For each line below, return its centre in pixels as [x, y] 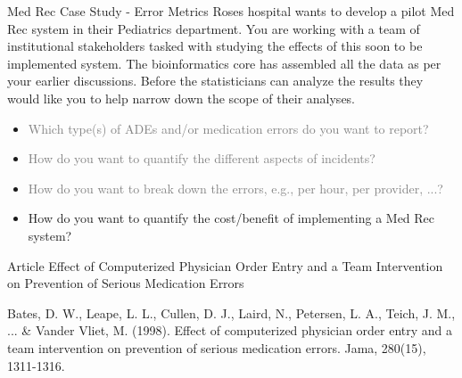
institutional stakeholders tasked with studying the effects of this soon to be [215, 46]
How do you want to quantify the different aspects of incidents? [202, 158]
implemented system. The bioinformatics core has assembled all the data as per [224, 63]
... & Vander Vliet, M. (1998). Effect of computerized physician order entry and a [230, 330]
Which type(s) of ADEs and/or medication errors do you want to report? [228, 128]
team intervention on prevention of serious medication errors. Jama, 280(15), [217, 347]
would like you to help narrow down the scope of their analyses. [181, 98]
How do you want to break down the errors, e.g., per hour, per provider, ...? [235, 188]
